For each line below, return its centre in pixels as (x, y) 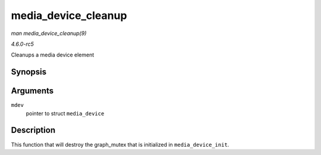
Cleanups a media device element (53, 55)
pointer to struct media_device (65, 113)
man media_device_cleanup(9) (49, 33)
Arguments (32, 91)
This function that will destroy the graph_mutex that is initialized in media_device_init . (120, 144)
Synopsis (29, 72)
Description (33, 130)
